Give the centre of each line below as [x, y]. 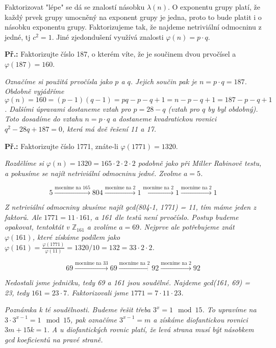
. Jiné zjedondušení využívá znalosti [108, 36]
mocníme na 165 [72, 188]
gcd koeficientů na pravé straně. [54, 339]
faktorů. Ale [23, 217]
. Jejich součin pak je [164, 81]
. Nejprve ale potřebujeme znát [187, 227]
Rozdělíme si [24, 163]
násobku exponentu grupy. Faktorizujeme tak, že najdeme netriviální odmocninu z [133, 27]
